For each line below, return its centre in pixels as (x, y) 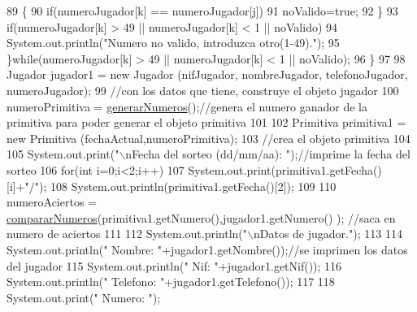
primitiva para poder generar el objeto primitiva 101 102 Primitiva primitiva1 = (206, 122)
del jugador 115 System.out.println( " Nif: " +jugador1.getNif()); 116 (174, 265)
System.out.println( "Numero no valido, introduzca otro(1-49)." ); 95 (173, 43)
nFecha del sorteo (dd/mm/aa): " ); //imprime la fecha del (268, 154)
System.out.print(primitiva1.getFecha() (285, 169)
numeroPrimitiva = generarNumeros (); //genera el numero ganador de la (187, 106)
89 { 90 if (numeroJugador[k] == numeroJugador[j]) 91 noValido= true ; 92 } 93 (202, 11)
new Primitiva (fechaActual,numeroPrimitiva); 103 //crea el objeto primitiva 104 (208, 138)
